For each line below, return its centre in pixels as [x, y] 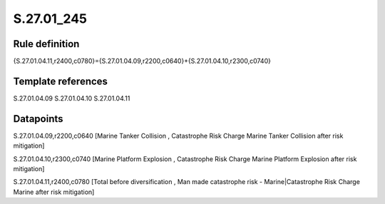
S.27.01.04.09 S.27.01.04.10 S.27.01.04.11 [72, 98]
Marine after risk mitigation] [54, 192]
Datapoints [38, 119]
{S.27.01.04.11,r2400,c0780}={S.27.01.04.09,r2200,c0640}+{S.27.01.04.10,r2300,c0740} [142, 61]
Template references [61, 81]
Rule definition [46, 44]
